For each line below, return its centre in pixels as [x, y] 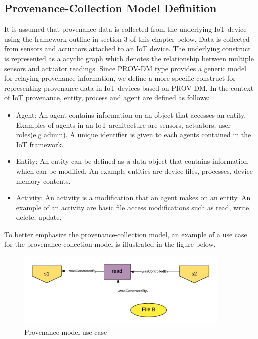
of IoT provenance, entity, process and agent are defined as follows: [107, 98]
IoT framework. [40, 144]
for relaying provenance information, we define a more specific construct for [120, 78]
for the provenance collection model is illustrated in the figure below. [110, 244]
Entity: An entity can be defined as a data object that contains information [132, 161]
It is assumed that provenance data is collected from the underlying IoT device [125, 29]
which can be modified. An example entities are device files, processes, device [134, 171]
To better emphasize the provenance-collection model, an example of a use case [126, 234]
